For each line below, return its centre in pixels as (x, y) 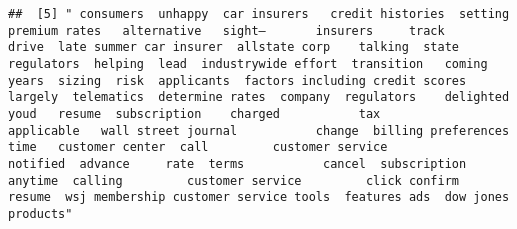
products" (40, 213)
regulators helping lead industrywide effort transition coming (248, 63)
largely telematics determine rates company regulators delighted (259, 97)
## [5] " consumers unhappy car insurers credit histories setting (259, 14)
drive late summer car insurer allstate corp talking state (234, 47)
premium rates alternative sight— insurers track (226, 30)
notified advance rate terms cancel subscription (237, 163)
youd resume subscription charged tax (194, 113)
